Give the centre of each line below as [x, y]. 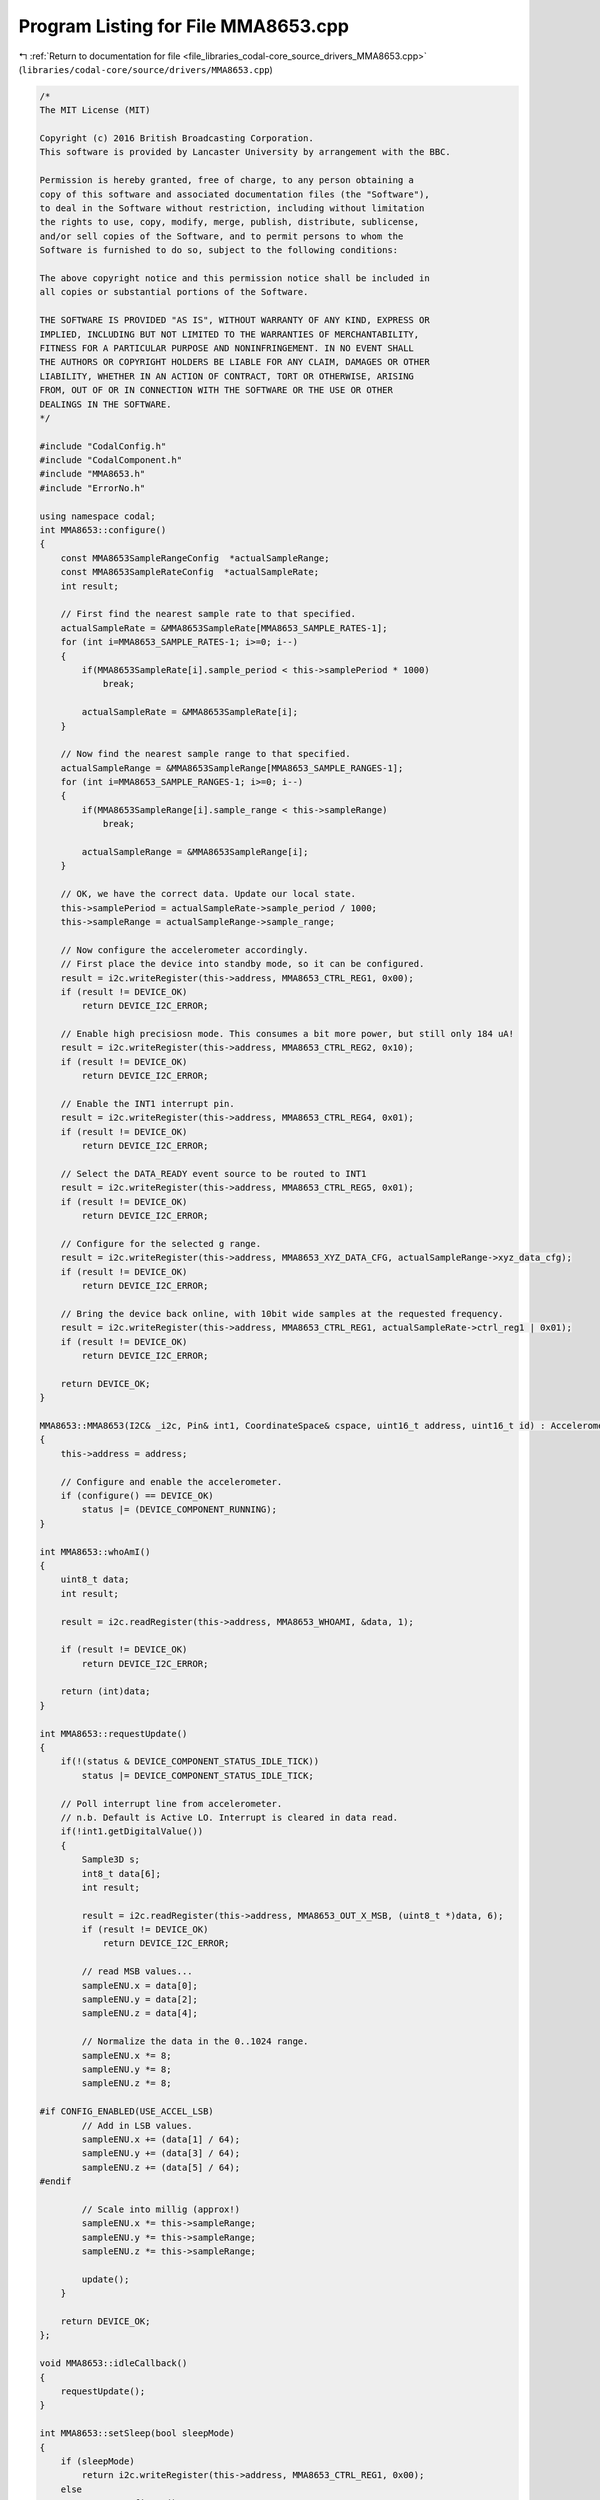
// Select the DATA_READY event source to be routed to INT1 [213, 1173]
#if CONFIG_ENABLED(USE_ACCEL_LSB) [126, 2111]
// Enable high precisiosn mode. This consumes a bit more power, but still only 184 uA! [287, 1034]
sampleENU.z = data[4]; [140, 2013]
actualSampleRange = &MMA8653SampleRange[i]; [195, 852]
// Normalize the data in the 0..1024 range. [195, 2041]
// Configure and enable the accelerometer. [171, 1481]
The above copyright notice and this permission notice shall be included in [234, 278]
